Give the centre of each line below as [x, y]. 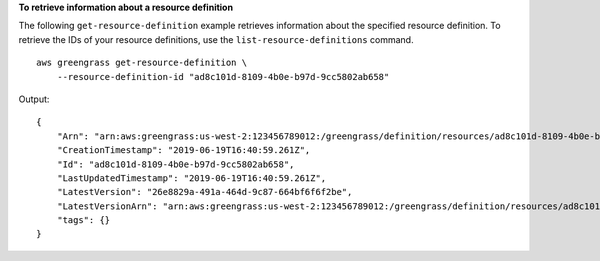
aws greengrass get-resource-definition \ [142, 63]
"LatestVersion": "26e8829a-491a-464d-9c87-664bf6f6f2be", [204, 192]
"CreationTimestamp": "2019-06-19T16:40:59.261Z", [183, 150]
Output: [34, 99]
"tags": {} [83, 220]
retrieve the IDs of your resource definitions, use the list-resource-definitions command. [216, 39]
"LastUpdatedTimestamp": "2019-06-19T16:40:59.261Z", [191, 178]
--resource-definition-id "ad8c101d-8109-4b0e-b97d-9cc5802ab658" [223, 76]
